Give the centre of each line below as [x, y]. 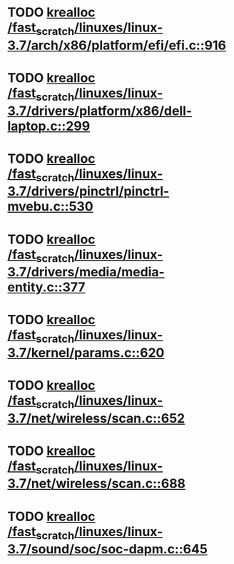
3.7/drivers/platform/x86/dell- [100, 111]
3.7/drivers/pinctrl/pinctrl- [88, 192]
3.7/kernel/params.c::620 [86, 352]
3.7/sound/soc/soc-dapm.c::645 [108, 549]
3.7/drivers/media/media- [86, 272]
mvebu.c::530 [51, 207]
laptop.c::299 [49, 126]
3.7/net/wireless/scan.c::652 [96, 418]
